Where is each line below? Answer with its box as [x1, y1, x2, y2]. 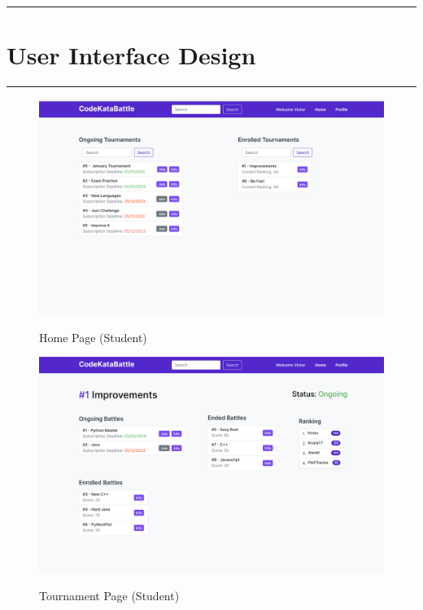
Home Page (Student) [39, 328, 147, 345]
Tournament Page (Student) [39, 586, 180, 603]
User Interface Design [7, 38, 256, 72]
